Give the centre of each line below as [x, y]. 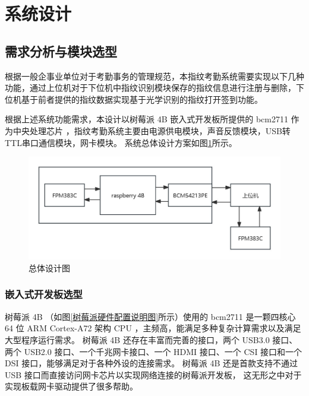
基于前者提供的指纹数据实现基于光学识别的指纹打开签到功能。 [142, 99]
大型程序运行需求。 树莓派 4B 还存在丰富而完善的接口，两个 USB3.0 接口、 [151, 339]
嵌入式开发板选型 [44, 294]
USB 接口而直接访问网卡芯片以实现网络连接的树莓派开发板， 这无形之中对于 [153, 374]
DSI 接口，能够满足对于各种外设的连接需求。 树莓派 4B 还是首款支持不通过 [152, 363]
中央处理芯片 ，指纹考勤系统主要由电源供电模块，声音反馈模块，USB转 [152, 130]
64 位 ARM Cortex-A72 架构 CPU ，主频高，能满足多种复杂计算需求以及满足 [153, 328]
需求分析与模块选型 [61, 51]
